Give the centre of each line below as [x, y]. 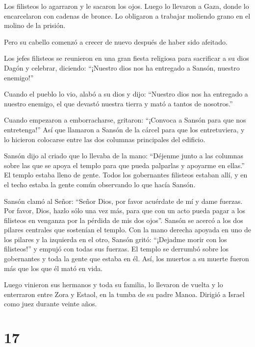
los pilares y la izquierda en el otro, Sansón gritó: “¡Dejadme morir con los [115, 239]
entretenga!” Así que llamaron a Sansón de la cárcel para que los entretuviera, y [124, 129]
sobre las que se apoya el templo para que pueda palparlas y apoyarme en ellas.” [124, 165]
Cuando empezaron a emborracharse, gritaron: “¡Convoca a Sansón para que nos [125, 120]
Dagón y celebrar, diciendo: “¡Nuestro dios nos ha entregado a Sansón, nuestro [122, 67]
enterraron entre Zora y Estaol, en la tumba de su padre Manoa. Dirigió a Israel [124, 294]
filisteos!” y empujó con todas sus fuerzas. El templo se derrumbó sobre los [116, 249]
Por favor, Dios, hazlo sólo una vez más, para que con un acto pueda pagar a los [125, 211]
